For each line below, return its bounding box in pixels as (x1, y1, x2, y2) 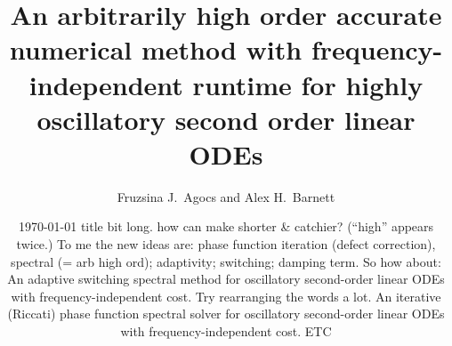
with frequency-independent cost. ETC (120, 322, 332, 341)
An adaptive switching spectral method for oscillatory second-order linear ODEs (7, 270, 445, 288)
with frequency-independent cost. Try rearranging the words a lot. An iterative (11, 286, 441, 305)
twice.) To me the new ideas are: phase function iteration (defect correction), (16, 235, 436, 253)
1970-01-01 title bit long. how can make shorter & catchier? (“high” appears (18, 217, 434, 236)
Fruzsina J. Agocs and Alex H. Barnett (117, 187, 335, 205)
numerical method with (9, 31, 303, 68)
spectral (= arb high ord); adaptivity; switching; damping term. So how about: (11, 252, 441, 270)
